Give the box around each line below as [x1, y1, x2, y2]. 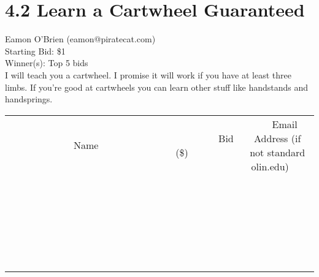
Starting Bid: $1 [5, 44, 66, 57]
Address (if [254, 131, 301, 145]
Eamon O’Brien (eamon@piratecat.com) [5, 32, 156, 45]
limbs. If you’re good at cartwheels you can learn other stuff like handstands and [5, 80, 309, 93]
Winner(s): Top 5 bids [5, 56, 88, 69]
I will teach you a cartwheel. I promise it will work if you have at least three [5, 68, 291, 81]
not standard [250, 145, 306, 159]
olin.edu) [251, 159, 289, 173]
